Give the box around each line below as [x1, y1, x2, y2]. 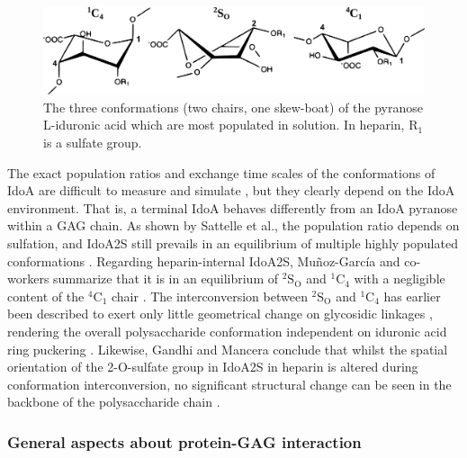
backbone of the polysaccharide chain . [7, 392, 220, 411]
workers [7, 269, 49, 288]
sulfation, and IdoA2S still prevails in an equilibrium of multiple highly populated [7, 234, 458, 253]
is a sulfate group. [43, 133, 142, 152]
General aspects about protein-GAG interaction [7, 430, 362, 453]
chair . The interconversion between [111, 286, 308, 305]
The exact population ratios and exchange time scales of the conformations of [7, 163, 436, 182]
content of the [7, 286, 85, 305]
